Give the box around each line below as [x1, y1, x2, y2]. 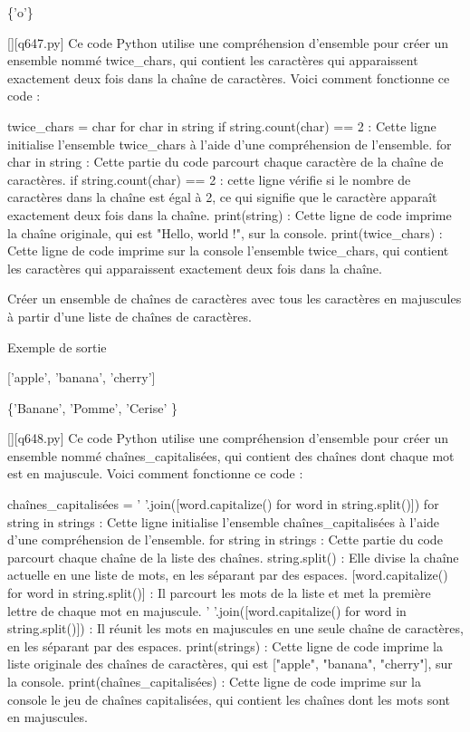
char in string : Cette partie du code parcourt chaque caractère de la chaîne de [7, 152, 444, 171]
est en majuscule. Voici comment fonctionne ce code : [7, 464, 303, 483]
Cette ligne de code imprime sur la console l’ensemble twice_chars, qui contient [7, 241, 449, 260]
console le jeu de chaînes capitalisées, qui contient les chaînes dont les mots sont [7, 689, 451, 708]
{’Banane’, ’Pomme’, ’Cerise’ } [7, 398, 177, 417]
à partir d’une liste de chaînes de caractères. [7, 306, 252, 325]
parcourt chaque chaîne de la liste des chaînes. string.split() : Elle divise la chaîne [7, 547, 459, 566]
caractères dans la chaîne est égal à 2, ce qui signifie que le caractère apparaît [7, 188, 437, 207]
